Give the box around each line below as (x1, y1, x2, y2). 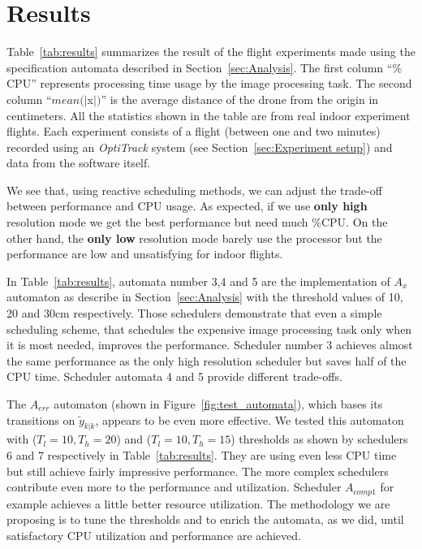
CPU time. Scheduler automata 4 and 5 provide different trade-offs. (6, 368, 342, 385)
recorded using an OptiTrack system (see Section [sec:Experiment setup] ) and (6, 138, 393, 155)
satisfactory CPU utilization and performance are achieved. (6, 526, 301, 543)
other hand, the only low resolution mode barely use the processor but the (6, 229, 382, 246)
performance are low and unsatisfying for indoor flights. (6, 245, 283, 262)
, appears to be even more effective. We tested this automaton (95, 411, 404, 428)
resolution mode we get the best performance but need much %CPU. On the (6, 214, 388, 231)
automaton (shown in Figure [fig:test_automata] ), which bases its (54, 396, 383, 412)
